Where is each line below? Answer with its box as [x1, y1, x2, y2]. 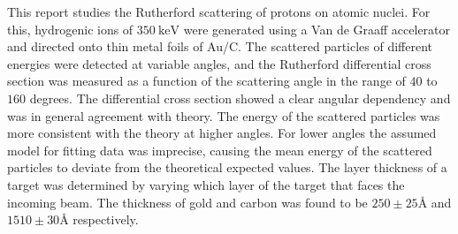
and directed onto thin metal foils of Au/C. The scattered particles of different [7, 37, 433, 56]
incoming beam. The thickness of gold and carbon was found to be [7, 192, 368, 211]
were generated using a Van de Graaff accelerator [183, 19, 451, 38]
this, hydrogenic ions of [7, 19, 134, 38]
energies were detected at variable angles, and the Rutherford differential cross [7, 54, 431, 72]
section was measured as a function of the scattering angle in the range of [7, 72, 406, 90]
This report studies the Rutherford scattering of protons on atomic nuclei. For [7, 3, 431, 20]
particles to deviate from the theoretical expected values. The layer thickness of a [7, 158, 447, 177]
